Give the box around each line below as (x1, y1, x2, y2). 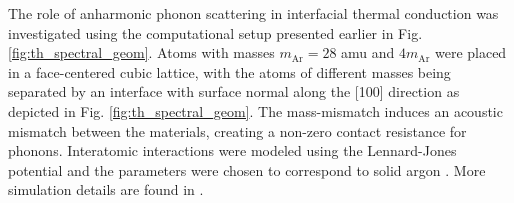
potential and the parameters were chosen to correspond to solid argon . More (8, 159, 486, 180)
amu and (341, 42, 395, 63)
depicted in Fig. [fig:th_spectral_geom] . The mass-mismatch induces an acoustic (8, 100, 503, 121)
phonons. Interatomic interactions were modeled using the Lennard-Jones (8, 140, 457, 161)
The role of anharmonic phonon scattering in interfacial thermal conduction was (8, 3, 499, 23)
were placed (434, 42, 507, 63)
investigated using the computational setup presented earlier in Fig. (8, 22, 423, 43)
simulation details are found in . (8, 179, 204, 200)
